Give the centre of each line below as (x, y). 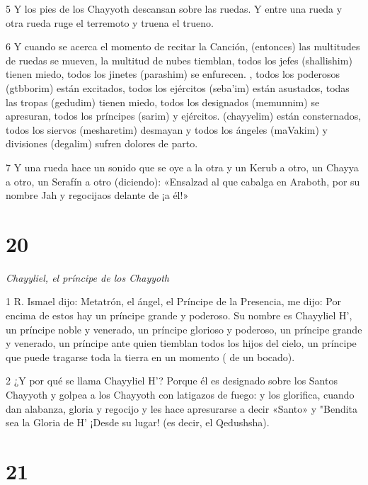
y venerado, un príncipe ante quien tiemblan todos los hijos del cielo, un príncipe (181, 343)
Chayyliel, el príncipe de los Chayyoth (88, 277)
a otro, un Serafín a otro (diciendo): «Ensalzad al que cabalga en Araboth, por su (183, 181)
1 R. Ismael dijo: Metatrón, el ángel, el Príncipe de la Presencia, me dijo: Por (173, 301)
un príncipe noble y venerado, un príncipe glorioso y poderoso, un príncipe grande (184, 329)
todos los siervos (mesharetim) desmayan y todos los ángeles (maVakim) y (167, 129)
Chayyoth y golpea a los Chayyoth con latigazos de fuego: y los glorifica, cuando (180, 394)
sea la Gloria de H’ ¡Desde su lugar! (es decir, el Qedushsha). (138, 422)
